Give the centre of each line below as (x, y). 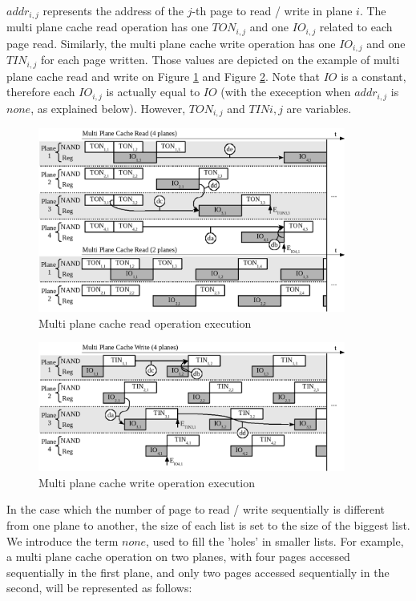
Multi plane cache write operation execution (147, 482)
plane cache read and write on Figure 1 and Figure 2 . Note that (164, 76)
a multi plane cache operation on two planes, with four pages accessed (178, 557)
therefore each (41, 92)
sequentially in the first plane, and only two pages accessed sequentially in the (198, 572)
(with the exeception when (286, 92)
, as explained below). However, (108, 108)
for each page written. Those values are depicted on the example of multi (220, 60)
